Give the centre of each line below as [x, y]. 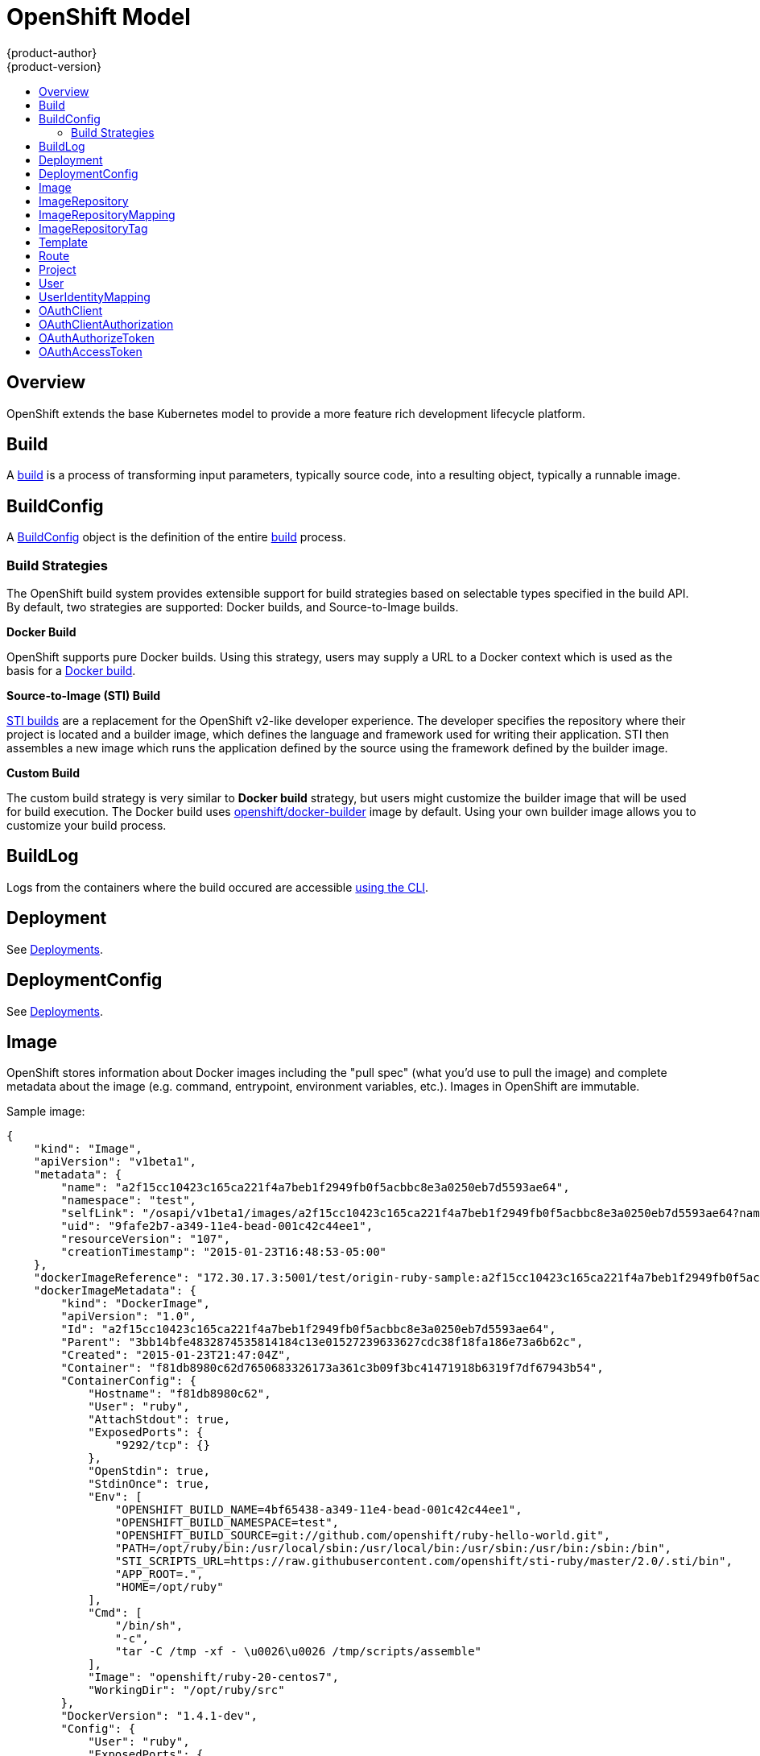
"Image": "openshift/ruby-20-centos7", [214, 1677]
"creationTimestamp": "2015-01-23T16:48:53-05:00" [224, 1252]
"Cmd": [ [115, 1613]
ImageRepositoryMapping [107, 214]
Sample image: [46, 1112]
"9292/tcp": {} [162, 1445]
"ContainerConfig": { [129, 1381]
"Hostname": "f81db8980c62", [180, 1394]
